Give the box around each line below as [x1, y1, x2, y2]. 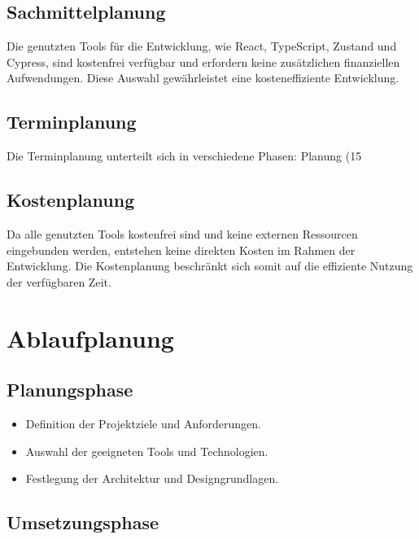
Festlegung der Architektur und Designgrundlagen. [25, 470, 279, 487]
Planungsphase [7, 377, 133, 402]
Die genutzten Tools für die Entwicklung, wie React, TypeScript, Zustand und [7, 37, 397, 55]
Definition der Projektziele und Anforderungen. [25, 414, 261, 432]
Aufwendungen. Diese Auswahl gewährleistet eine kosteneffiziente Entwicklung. [7, 69, 399, 86]
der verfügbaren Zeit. [7, 273, 111, 290]
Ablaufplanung [7, 321, 174, 354]
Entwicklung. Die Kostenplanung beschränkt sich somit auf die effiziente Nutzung [7, 257, 413, 274]
